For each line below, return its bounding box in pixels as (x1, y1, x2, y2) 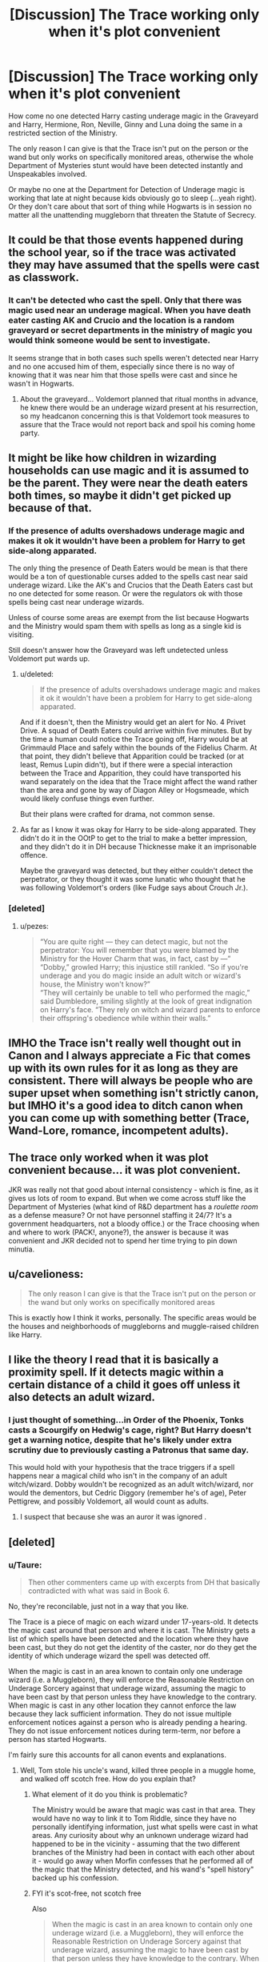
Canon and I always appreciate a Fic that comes (8, 1049, 251, 1062)
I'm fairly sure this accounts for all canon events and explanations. (8, 1750, 226, 1760)
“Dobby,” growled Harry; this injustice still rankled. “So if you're (39, 962, 249, 971)
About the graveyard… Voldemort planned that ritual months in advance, (19, 394, 258, 403)
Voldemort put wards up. (8, 654, 90, 663)
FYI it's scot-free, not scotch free (31, 1888, 142, 1898)
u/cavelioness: (8, 1267, 84, 1281)
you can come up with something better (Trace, (8, 1111, 250, 1125)
